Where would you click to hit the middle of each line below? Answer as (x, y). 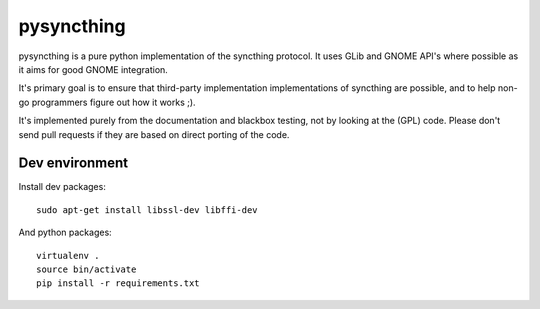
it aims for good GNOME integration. (93, 69)
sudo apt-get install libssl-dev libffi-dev (147, 209)
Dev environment (73, 163)
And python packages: (65, 232)
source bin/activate (86, 269)
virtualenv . (68, 255)
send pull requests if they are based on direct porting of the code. (154, 134)
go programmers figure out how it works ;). (107, 102)
